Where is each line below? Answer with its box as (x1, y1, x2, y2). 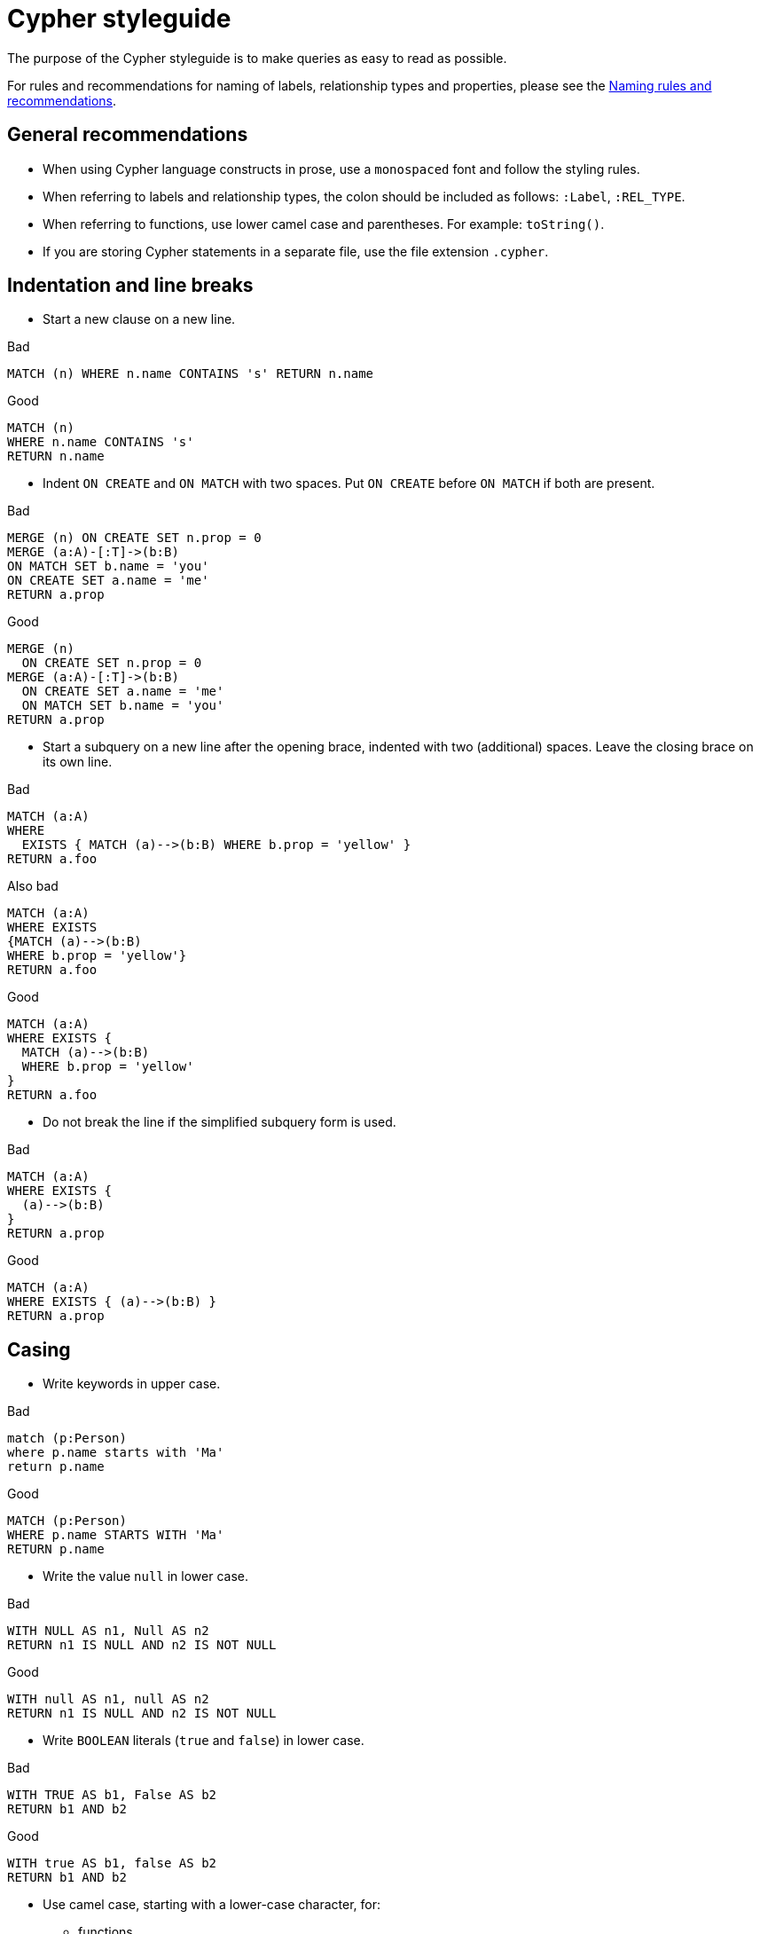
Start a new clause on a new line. (43, 311, 236, 327)
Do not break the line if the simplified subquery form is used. (43, 1114, 396, 1130)
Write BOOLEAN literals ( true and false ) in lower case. (43, 1733, 364, 1749)
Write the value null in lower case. (43, 1568, 248, 1584)
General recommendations (7, 123, 248, 146)
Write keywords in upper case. (43, 1376, 221, 1392)
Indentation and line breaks (7, 274, 254, 297)
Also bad (7, 878, 59, 894)
